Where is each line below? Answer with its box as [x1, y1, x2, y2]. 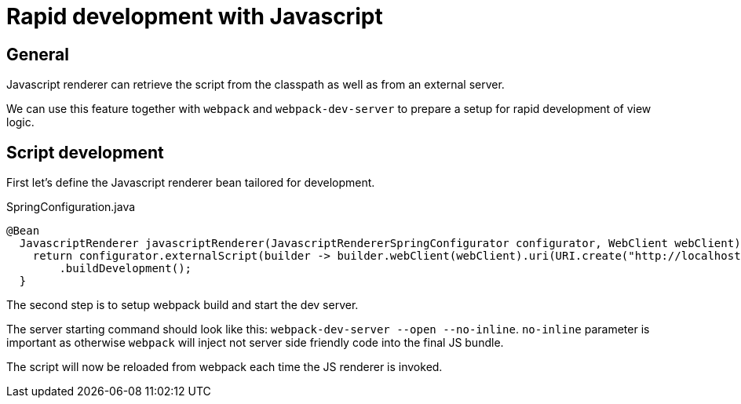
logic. [6, 115, 35, 129]
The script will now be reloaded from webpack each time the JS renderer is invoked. [6, 360, 443, 374]
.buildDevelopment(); [59, 262, 192, 275]
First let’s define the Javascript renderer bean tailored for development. [6, 176, 375, 190]
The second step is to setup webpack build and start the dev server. [6, 298, 359, 312]
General [6, 44, 70, 64]
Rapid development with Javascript [6, 3, 383, 30]
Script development [6, 142, 164, 162]
